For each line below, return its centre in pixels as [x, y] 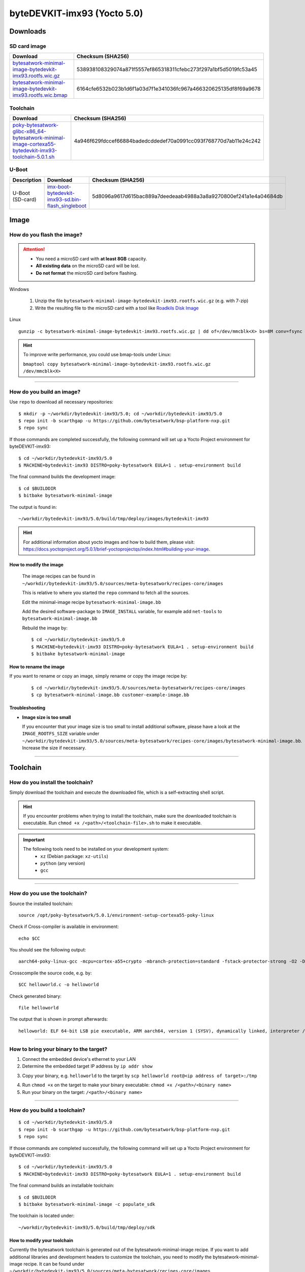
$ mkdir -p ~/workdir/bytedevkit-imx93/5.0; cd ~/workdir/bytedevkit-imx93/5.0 [120, 414]
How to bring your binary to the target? [58, 1049]
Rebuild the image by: [45, 628]
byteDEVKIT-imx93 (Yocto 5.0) [76, 13]
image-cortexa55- [34, 144]
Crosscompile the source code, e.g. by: [51, 973]
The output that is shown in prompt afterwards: [59, 1019]
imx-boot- [59, 187]
